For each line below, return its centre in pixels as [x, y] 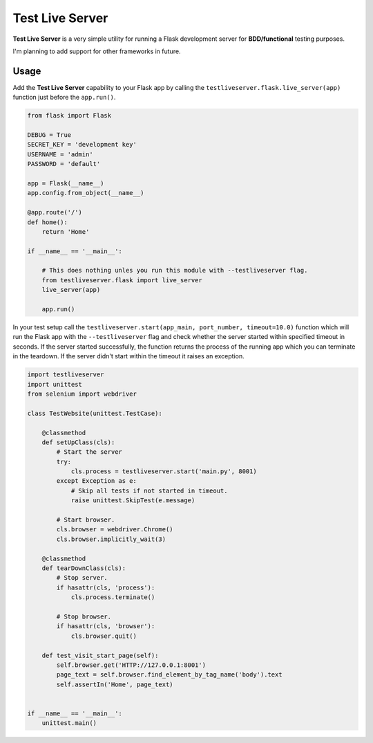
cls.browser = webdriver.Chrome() [115, 530]
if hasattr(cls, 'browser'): [106, 626]
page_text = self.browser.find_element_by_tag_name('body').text [169, 675]
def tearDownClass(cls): [84, 568]
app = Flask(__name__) [66, 183]
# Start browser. [86, 520]
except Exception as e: [97, 481]
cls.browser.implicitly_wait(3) [111, 539]
